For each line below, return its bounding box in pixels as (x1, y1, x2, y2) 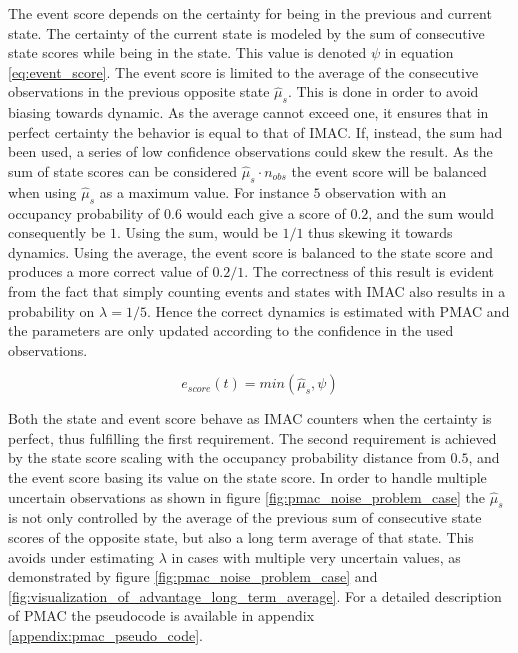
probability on (8, 300, 95, 321)
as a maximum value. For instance (99, 181, 309, 202)
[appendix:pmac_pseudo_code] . (8, 625, 203, 646)
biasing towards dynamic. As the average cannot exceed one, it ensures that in (8, 102, 489, 123)
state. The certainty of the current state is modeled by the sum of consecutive (8, 22, 485, 43)
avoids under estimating (8, 546, 155, 567)
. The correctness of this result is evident (244, 261, 495, 282)
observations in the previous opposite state (8, 81, 270, 102)
